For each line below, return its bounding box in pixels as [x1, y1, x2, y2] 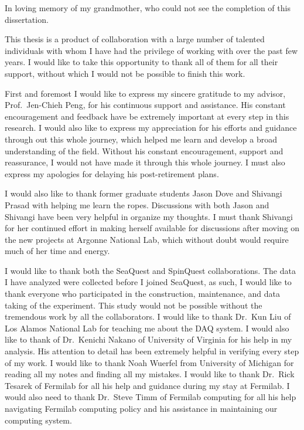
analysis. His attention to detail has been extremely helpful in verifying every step [5, 345, 299, 357]
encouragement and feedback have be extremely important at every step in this [5, 110, 289, 122]
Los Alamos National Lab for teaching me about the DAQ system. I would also [5, 321, 289, 334]
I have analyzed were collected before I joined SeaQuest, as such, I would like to [5, 276, 292, 288]
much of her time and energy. [5, 245, 110, 257]
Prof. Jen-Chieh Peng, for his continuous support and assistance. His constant [5, 99, 286, 111]
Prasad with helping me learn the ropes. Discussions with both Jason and [5, 198, 269, 211]
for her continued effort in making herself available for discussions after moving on [5, 222, 300, 234]
